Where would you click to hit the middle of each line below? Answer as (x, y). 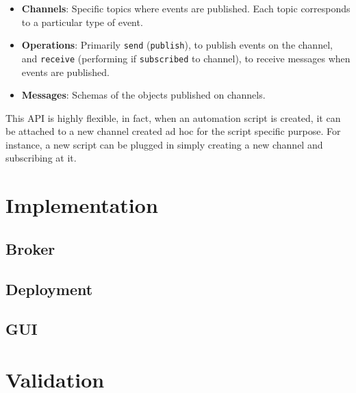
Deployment (49, 289)
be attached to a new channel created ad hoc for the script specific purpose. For (173, 131)
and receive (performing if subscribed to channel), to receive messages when (186, 58)
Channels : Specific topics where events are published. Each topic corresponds (186, 8)
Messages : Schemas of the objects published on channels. (143, 95)
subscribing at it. (41, 158)
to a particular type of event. (82, 22)
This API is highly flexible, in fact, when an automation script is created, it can (173, 117)
